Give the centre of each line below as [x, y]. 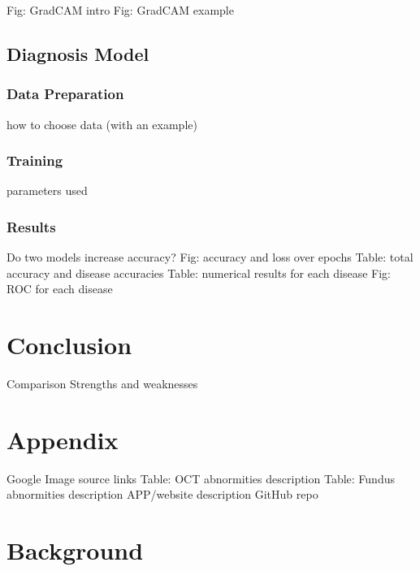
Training [35, 160]
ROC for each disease [60, 289]
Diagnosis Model [78, 53]
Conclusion [69, 345]
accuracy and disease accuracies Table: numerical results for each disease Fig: [199, 273]
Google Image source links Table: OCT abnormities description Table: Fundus [201, 478]
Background [75, 550]
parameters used [47, 190]
